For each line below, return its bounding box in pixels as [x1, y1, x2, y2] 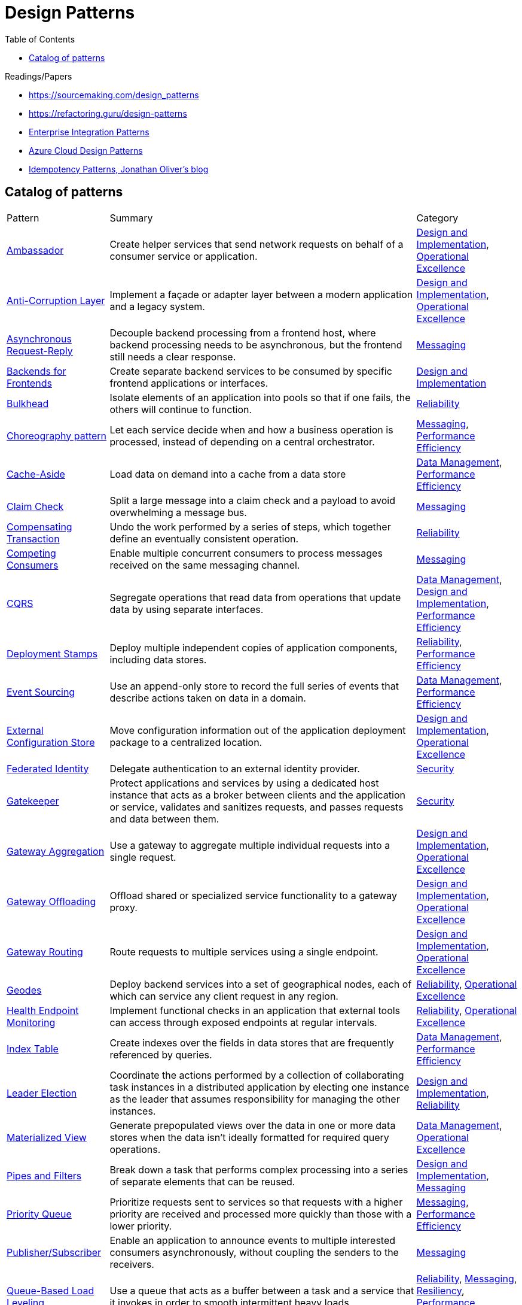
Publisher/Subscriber [7, 1246, 102, 1258]
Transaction [7, 532, 60, 545]
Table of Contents [5, 34, 75, 44]
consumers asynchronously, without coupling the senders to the [109, 1246, 399, 1258]
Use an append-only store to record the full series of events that [109, 679, 399, 692]
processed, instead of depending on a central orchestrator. [109, 435, 375, 448]
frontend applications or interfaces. [109, 377, 268, 389]
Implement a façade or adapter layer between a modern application [109, 288, 413, 301]
